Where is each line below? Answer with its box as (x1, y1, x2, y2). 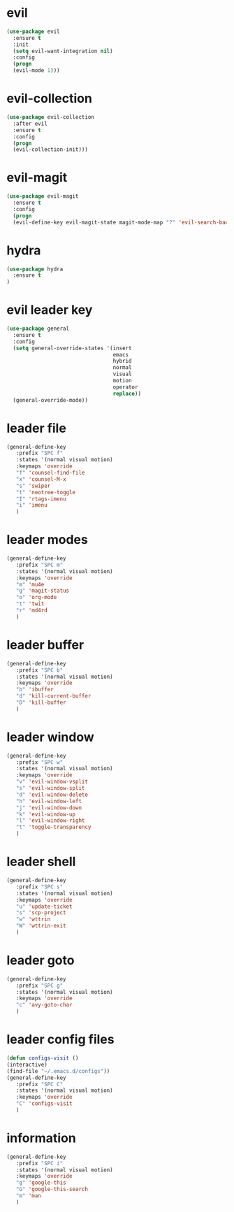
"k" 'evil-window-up (15, 811, 76, 818)
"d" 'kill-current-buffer (15, 693, 92, 700)
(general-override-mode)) (13, 396, 89, 403)
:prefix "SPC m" (15, 561, 64, 568)
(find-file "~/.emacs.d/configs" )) (6, 1067, 110, 1074)
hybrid (112, 358, 132, 365)
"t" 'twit (15, 600, 45, 607)
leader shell (6, 854, 76, 870)
